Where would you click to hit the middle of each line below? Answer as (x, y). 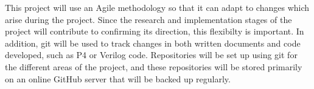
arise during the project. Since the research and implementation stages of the (148, 19)
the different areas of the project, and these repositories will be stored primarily (154, 66)
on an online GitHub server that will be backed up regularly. (118, 78)
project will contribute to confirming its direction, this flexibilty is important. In (155, 31)
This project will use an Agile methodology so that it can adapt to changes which (157, 7)
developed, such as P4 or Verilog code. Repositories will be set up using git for (151, 55)
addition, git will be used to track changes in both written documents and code (153, 43)
